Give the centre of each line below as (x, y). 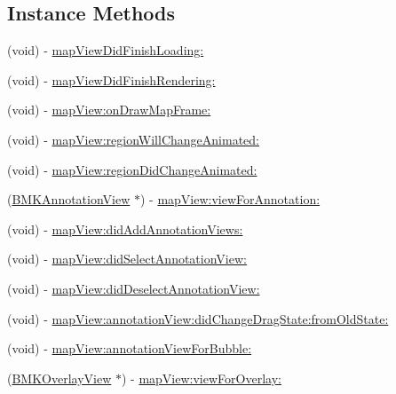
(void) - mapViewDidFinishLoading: (106, 50)
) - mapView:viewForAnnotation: (230, 199)
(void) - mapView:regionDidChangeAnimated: (132, 169)
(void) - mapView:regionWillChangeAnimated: (133, 139)
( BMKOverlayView (59, 378)
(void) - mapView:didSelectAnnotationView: (127, 259)
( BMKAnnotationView (69, 199)
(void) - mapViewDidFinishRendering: (111, 79)
